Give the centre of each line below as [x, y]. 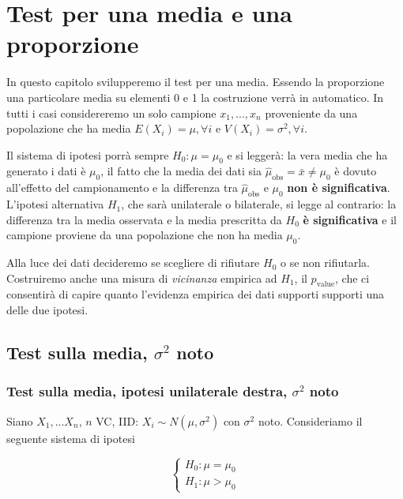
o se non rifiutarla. [325, 263]
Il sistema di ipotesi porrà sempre [88, 154]
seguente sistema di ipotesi [71, 438]
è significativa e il [350, 219]
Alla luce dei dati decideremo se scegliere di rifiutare [133, 263]
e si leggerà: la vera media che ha [307, 154]
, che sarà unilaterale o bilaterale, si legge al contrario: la [259, 204]
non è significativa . [339, 188]
